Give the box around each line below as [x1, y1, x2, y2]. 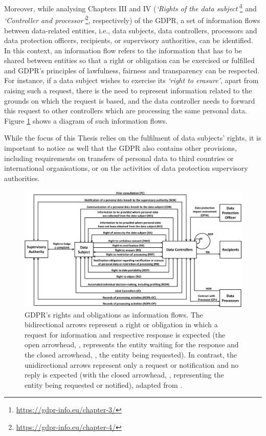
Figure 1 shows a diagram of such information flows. [4, 115, 168, 126]
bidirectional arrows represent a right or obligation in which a [25, 319, 218, 330]
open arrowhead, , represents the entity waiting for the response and [25, 339, 239, 350]
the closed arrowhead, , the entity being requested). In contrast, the [25, 349, 237, 360]
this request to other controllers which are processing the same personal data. [4, 105, 247, 116]
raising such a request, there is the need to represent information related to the [4, 85, 252, 96]
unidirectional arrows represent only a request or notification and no [25, 359, 239, 370]
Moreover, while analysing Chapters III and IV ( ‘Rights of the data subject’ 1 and [4, 2, 257, 13]
